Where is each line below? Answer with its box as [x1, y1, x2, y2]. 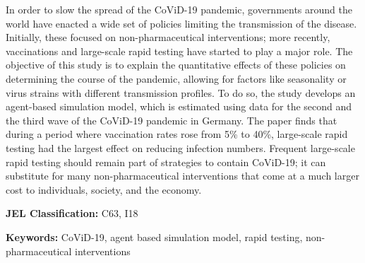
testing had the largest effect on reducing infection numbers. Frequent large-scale [6, 140, 355, 155]
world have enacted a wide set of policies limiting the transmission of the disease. [6, 16, 357, 30]
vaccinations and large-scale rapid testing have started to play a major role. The [6, 43, 353, 58]
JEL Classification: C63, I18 [6, 206, 138, 221]
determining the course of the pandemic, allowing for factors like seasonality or [6, 71, 347, 86]
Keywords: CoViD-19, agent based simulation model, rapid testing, [6, 229, 303, 244]
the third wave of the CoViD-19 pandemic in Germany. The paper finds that [6, 112, 337, 127]
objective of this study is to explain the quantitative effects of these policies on [6, 57, 346, 72]
